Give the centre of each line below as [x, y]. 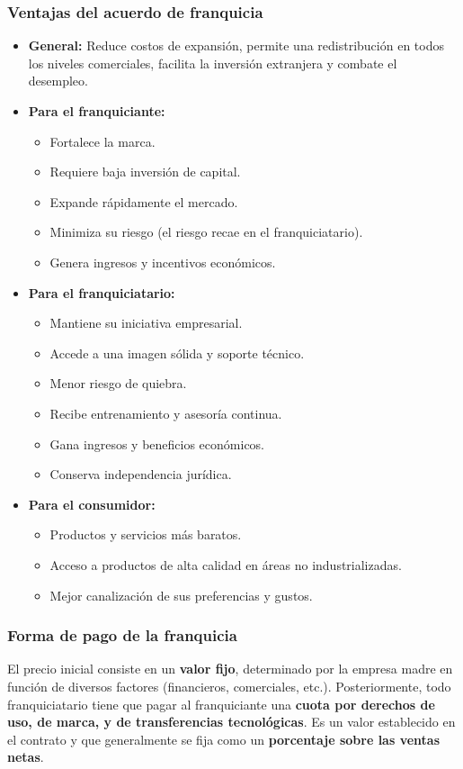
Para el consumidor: [92, 504]
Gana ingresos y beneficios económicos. [157, 443]
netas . [26, 757]
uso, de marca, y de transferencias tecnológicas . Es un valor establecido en [231, 722]
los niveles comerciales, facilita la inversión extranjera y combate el [213, 63]
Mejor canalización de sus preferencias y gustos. [181, 595]
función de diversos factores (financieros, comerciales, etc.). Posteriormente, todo [229, 686]
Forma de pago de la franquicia [122, 635]
